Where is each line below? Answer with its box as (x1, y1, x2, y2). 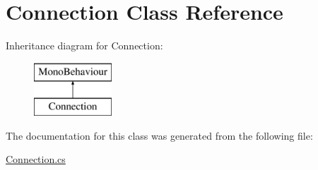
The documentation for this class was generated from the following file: (6, 128, 313, 142)
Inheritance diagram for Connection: (6, 38, 163, 53)
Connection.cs (6, 152, 66, 166)
